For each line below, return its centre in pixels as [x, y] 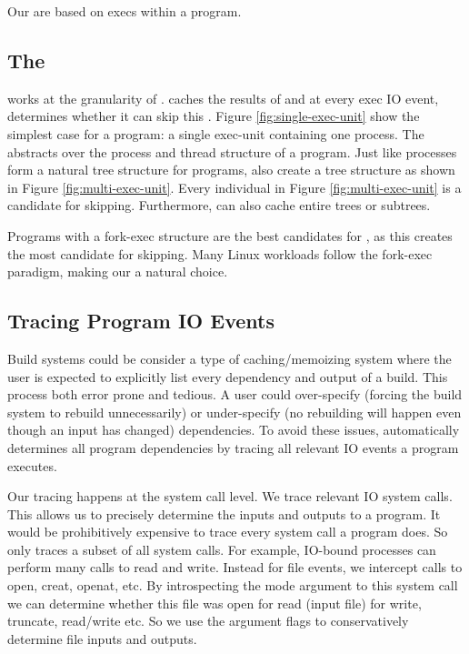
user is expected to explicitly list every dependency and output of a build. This [228, 376]
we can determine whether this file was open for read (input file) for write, [215, 603]
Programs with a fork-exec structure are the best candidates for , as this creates [230, 235]
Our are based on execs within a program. [125, 11]
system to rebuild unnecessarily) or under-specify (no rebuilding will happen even [234, 412]
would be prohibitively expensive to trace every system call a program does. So [228, 532]
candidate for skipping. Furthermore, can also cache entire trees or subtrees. [219, 205]
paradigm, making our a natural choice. [118, 272]
